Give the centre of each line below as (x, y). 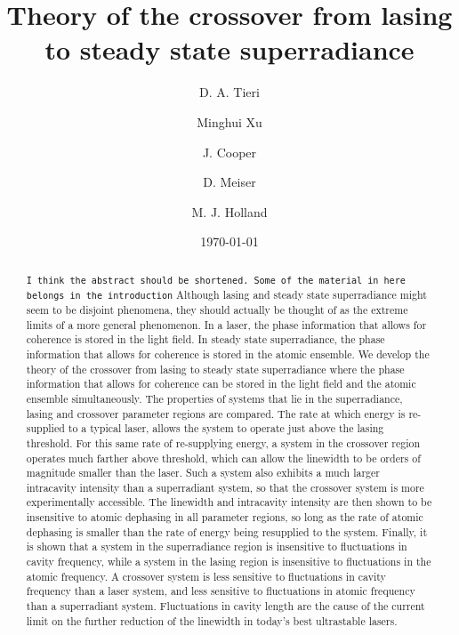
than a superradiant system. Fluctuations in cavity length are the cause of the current (225, 606)
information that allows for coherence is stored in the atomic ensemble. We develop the (228, 354)
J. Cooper (229, 152)
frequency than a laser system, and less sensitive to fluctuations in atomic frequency (221, 591)
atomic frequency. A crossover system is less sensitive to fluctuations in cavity (206, 576)
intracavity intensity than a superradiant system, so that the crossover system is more (225, 487)
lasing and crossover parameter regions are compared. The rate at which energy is (216, 413)
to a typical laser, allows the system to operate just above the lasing (226, 428)
